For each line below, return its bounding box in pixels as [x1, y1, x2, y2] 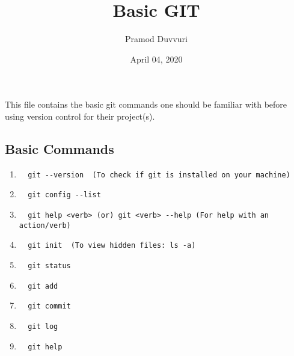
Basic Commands [5, 139, 114, 158]
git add [28, 281, 58, 290]
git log [28, 322, 58, 331]
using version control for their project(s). [5, 109, 155, 122]
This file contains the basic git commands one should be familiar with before [5, 98, 287, 111]
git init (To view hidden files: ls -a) [28, 241, 196, 250]
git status [28, 261, 71, 270]
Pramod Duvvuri [125, 32, 188, 45]
